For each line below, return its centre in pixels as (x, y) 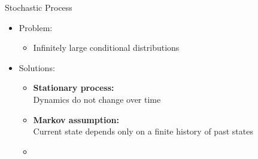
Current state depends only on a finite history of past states (143, 131)
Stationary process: (74, 88)
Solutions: (37, 67)
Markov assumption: (76, 119)
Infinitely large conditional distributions (106, 48)
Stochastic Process (39, 7)
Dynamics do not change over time (97, 99)
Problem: (36, 27)
